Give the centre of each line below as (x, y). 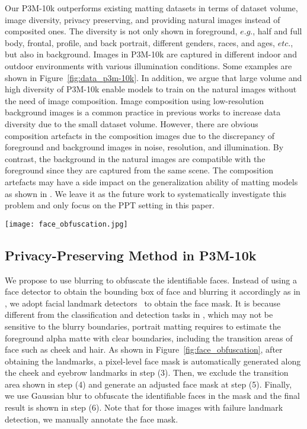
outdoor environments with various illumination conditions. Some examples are (148, 65)
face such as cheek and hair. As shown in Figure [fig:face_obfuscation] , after (144, 349)
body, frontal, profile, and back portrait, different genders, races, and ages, (140, 42)
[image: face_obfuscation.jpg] (66, 224)
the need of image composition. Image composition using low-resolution (135, 100)
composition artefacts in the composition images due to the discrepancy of (140, 135)
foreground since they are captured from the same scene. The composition (139, 170)
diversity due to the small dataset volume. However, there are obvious (132, 123)
